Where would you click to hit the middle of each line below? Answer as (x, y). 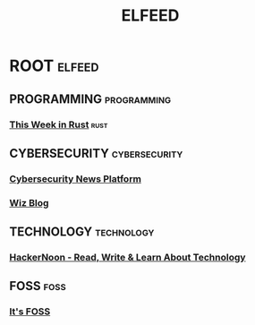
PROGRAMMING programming (90, 99)
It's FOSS (30, 312)
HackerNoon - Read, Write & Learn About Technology (127, 258)
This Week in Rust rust (59, 124)
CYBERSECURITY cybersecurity (96, 153)
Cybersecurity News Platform (75, 178)
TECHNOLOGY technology (82, 232)
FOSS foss (38, 286)
